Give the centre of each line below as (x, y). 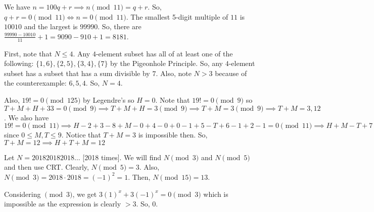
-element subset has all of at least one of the (164, 53)
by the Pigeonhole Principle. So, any (167, 63)
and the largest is (51, 26)
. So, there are (120, 26)
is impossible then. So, (173, 135)
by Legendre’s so (108, 99)
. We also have (27, 117)
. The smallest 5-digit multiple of (177, 16)
